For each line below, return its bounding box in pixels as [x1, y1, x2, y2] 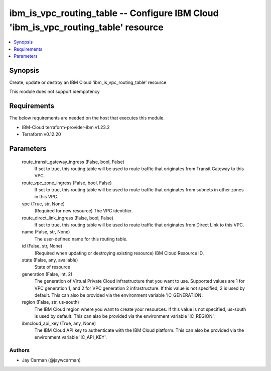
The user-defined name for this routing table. [34, 236, 128, 242]
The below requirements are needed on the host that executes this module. [9, 115, 165, 121]
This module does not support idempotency [9, 88, 100, 95]
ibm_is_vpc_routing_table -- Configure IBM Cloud [9, 8, 219, 19]
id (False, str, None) [22, 243, 63, 249]
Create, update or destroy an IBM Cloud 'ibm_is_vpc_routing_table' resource [9, 79, 167, 85]
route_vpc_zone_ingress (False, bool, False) [22, 180, 112, 186]
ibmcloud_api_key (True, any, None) [22, 320, 96, 326]
